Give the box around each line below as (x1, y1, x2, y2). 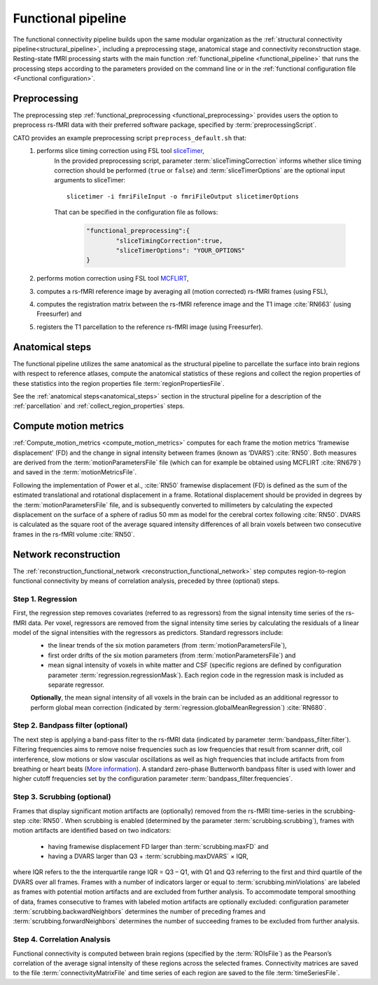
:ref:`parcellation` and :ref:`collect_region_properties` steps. (13, 402, 185, 410)
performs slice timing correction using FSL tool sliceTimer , (36, 147, 204, 155)
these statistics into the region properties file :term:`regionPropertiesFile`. (13, 379, 225, 387)
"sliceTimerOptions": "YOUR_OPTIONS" (115, 246, 246, 254)
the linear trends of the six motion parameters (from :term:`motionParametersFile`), (48, 641, 287, 650)
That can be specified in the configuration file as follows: (54, 208, 218, 217)
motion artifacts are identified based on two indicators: (13, 826, 171, 835)
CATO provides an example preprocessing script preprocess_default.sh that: (13, 133, 246, 142)
